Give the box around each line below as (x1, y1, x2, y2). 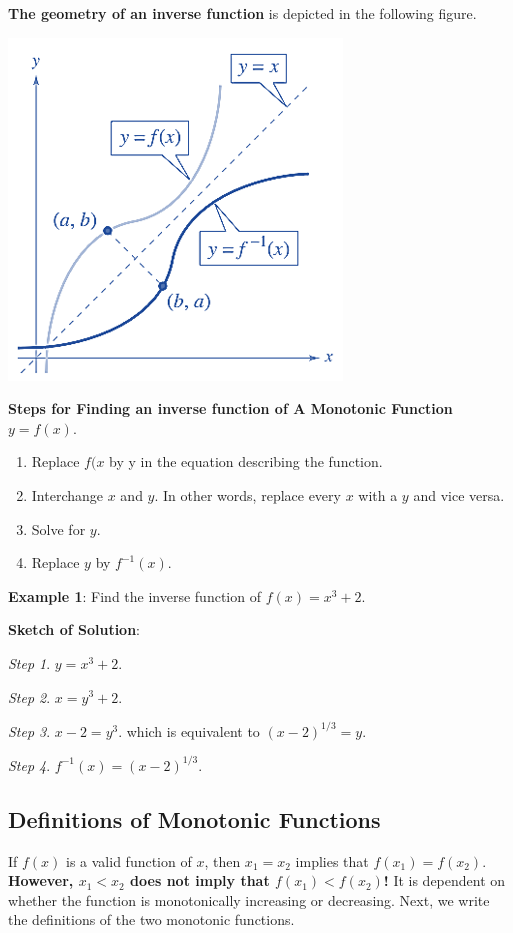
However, (8, 870, 74, 891)
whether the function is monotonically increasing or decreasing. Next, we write (8, 889, 490, 910)
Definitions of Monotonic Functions (8, 803, 381, 834)
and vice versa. (413, 484, 505, 505)
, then (204, 850, 241, 871)
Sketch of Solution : (8, 619, 141, 640)
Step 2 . (8, 686, 51, 707)
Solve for (31, 518, 86, 539)
